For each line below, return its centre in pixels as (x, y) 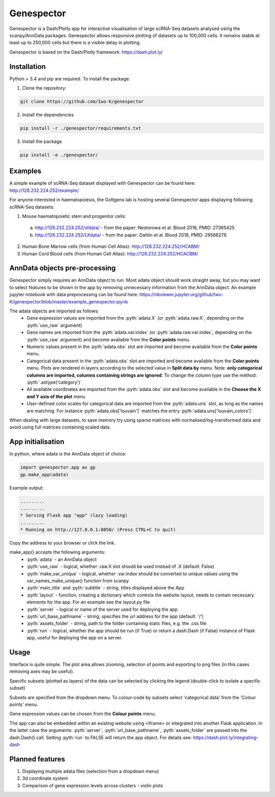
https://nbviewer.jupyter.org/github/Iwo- (181, 295)
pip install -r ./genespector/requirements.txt (80, 128)
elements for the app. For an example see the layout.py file (88, 602)
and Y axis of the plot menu (56, 396)
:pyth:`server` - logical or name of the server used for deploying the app (102, 609)
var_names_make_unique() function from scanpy (78, 581)
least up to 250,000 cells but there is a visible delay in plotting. (75, 43)
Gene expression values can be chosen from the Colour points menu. (83, 714)
